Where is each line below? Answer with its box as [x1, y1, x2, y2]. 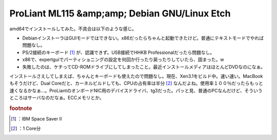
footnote [9, 105, 32, 112]
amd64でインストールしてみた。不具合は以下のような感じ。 [9, 26, 137, 32]
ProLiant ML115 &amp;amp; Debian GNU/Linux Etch [9, 8, 231, 19]
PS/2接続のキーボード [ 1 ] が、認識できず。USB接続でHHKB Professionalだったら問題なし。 [22, 49, 215, 55]
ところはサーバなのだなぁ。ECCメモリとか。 [9, 95, 105, 101]
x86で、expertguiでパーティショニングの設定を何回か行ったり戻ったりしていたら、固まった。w [22, 56, 224, 63]
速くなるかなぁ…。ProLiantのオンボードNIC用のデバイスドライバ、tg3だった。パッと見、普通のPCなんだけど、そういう [9, 87, 263, 93]
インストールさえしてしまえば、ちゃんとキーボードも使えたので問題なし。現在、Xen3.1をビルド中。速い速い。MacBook [9, 73, 263, 79]
